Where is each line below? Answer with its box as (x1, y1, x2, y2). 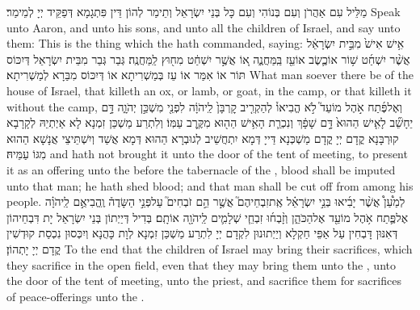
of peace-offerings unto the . (6, 287, 145, 304)
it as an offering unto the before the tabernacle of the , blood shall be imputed (6, 161, 396, 178)
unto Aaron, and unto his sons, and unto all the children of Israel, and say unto (6, 19, 401, 36)
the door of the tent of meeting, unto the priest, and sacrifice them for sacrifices (6, 272, 401, 289)
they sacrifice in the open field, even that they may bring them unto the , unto (6, 256, 396, 273)
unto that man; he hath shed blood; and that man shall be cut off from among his (6, 177, 414, 194)
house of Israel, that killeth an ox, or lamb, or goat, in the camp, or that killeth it (6, 82, 412, 98)
